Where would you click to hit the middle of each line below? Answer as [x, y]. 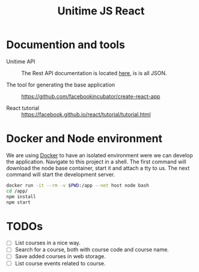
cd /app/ [17, 191]
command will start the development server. [61, 174]
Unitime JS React [101, 11]
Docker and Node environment [84, 139]
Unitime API [21, 61]
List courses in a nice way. [48, 243]
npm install [21, 196]
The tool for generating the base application [61, 85]
